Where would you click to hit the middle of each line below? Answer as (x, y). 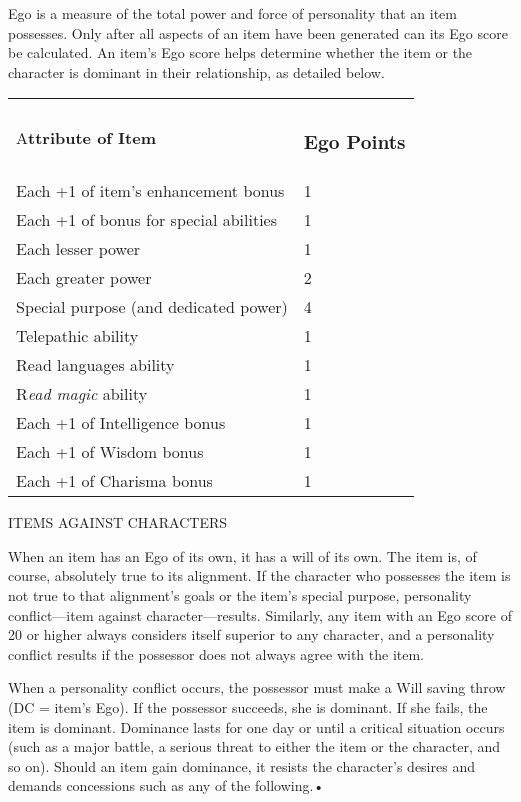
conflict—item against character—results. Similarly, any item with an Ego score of (260, 614)
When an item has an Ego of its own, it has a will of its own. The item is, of (242, 555)
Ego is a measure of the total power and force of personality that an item (232, 13)
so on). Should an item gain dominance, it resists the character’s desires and (241, 765)
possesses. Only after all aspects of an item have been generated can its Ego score (258, 32)
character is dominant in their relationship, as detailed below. (196, 71)
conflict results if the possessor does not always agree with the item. (216, 653)
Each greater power (84, 278)
